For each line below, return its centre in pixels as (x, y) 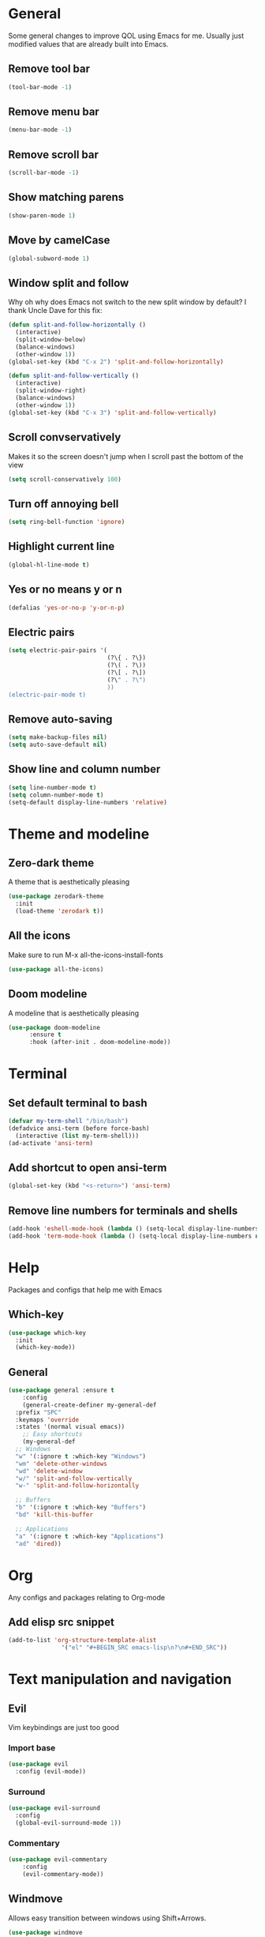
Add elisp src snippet (61, 1622)
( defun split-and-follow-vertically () (74, 376)
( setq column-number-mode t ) (56, 795)
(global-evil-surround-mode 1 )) (69, 1823)
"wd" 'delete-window (49, 1471)
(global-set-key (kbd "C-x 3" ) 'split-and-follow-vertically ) (112, 413)
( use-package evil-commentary (58, 1860)
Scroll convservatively (65, 437)
